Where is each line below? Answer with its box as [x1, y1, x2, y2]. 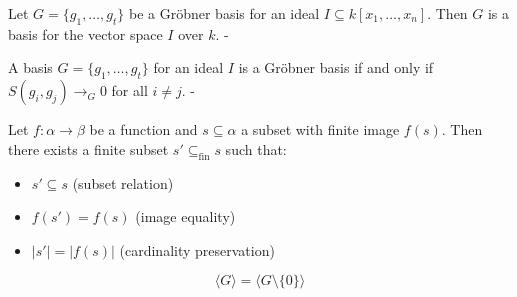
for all [111, 80, 148, 101]
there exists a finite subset [8, 138, 169, 159]
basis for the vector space [8, 23, 163, 44]
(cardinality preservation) [119, 239, 275, 260]
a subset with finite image [241, 119, 400, 140]
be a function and [89, 119, 198, 140]
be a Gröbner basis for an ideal [128, 3, 320, 23]
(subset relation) [72, 172, 174, 193]
